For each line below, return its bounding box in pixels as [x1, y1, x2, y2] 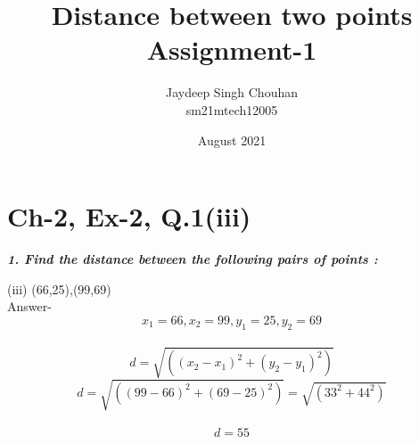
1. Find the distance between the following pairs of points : [7, 250, 378, 268]
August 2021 [197, 130, 267, 149]
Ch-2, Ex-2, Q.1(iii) [7, 198, 251, 234]
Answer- [7, 297, 52, 316]
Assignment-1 [146, 31, 317, 68]
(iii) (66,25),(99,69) [7, 279, 111, 298]
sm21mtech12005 [185, 100, 278, 119]
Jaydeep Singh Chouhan [165, 83, 298, 102]
